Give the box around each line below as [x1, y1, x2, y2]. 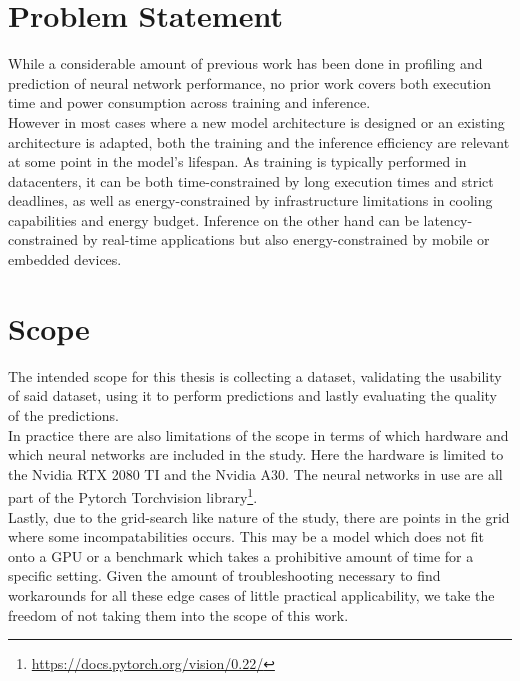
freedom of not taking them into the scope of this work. [8, 604, 349, 625]
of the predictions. [8, 404, 119, 425]
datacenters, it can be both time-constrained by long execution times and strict [8, 170, 494, 191]
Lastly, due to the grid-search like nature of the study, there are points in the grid [8, 506, 510, 527]
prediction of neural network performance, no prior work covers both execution [8, 72, 492, 93]
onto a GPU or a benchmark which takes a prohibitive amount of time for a [8, 545, 474, 566]
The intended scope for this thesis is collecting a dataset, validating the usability [8, 365, 502, 386]
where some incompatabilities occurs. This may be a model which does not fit [8, 526, 485, 547]
